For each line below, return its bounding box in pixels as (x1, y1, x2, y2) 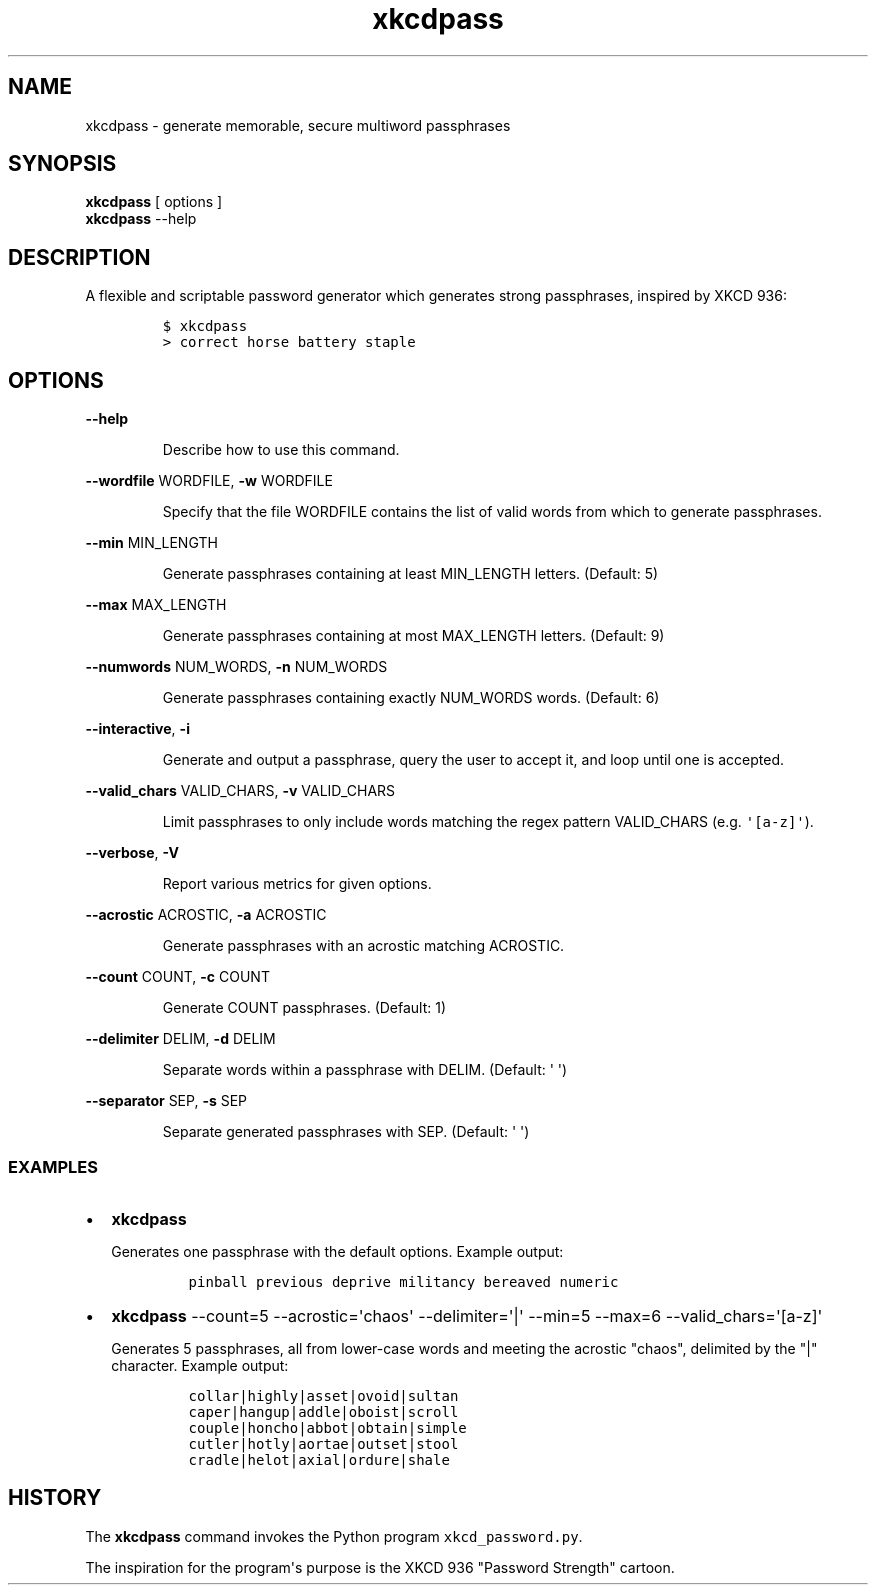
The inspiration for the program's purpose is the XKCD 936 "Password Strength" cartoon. (85, 1558, 675, 1576)
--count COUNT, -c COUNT (85, 968, 270, 986)
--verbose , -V (85, 844, 179, 862)
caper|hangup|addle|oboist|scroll (188, 1403, 459, 1420)
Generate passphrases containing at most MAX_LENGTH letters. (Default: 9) (162, 627, 665, 645)
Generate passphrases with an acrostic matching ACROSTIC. (162, 937, 565, 955)
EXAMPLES (8, 1156, 98, 1177)
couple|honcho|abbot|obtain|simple (188, 1419, 467, 1436)
